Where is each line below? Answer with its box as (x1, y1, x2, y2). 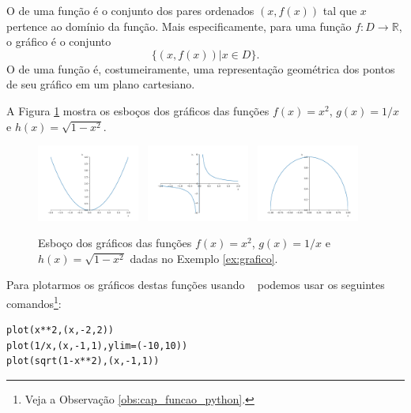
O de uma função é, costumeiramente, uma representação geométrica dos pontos (6, 60, 395, 77)
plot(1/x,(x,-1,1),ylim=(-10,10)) (6, 340, 188, 351)
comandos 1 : (6, 292, 62, 311)
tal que (322, 2, 357, 18)
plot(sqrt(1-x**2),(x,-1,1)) (6, 355, 160, 367)
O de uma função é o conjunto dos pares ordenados (6, 2, 255, 18)
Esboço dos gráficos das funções (38, 235, 192, 251)
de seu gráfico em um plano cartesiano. (6, 76, 195, 92)
